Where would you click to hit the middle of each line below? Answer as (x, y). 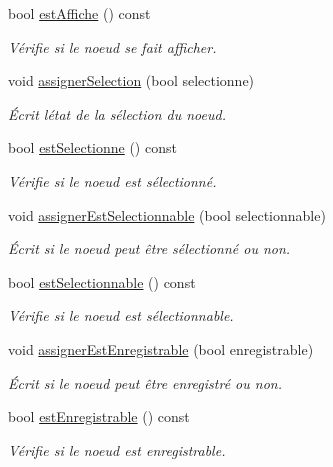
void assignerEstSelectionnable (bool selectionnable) (167, 214)
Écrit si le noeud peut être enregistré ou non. (145, 382)
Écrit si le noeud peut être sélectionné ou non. (149, 248)
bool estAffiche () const (79, 13)
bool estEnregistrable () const (99, 416)
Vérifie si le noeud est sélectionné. (112, 180)
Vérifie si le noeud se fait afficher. (112, 46)
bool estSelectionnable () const (102, 281)
